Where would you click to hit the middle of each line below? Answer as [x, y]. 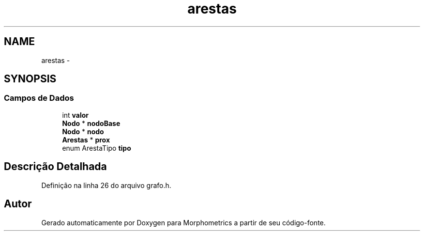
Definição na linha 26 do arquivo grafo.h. [106, 185]
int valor [76, 115]
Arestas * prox [86, 140]
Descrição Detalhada [55, 167]
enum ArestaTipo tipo [97, 148]
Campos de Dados [39, 98]
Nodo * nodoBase [91, 123]
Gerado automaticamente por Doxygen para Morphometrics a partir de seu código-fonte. [183, 222]
